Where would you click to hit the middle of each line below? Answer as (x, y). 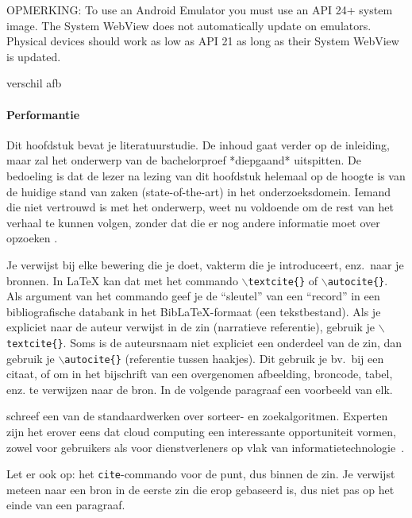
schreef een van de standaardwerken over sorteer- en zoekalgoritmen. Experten (197, 416)
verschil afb (34, 83)
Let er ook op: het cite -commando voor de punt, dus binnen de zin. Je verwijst (201, 474)
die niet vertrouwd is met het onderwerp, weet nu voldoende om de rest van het (200, 207)
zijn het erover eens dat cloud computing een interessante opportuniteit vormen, (201, 432)
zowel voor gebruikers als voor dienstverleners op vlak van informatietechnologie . (206, 447)
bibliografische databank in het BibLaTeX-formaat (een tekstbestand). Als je (194, 311)
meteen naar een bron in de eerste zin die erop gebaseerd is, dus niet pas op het (200, 489)
